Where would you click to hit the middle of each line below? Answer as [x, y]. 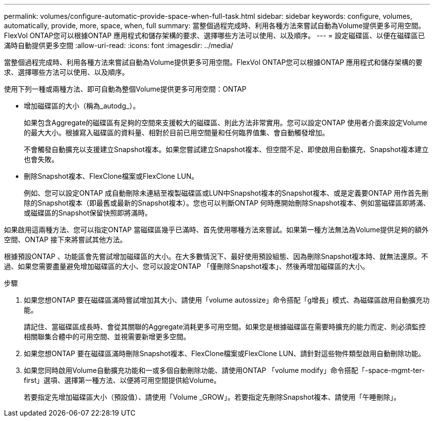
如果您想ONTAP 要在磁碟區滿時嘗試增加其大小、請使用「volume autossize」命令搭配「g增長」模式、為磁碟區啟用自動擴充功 [227, 300]
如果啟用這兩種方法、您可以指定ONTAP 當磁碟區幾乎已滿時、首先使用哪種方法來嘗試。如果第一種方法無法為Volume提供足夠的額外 [217, 230]
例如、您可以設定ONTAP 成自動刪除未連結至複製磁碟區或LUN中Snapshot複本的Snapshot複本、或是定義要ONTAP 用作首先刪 [226, 193]
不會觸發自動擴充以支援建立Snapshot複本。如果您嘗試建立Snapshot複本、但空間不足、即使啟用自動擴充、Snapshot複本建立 [226, 149]
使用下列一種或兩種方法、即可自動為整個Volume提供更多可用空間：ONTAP [125, 89]
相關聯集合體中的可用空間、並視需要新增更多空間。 [107, 337]
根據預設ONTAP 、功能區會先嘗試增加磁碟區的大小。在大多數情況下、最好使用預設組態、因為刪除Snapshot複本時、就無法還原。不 [216, 256]
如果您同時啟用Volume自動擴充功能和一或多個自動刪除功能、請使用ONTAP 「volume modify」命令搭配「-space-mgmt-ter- [224, 370]
